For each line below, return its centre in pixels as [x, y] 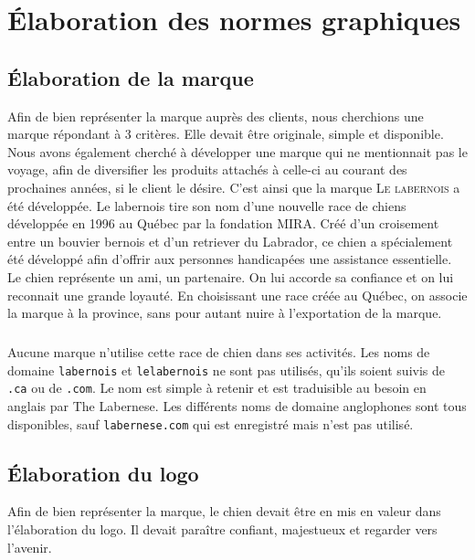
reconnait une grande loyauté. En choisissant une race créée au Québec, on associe [237, 295]
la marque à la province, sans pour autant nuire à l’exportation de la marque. [225, 313]
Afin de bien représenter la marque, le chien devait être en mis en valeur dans [224, 511]
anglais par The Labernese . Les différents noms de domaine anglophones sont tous [237, 405]
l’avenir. [30, 547]
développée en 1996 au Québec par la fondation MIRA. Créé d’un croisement [223, 223]
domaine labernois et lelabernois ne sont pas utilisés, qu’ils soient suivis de [227, 370]
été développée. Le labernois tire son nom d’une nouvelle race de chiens [207, 205]
